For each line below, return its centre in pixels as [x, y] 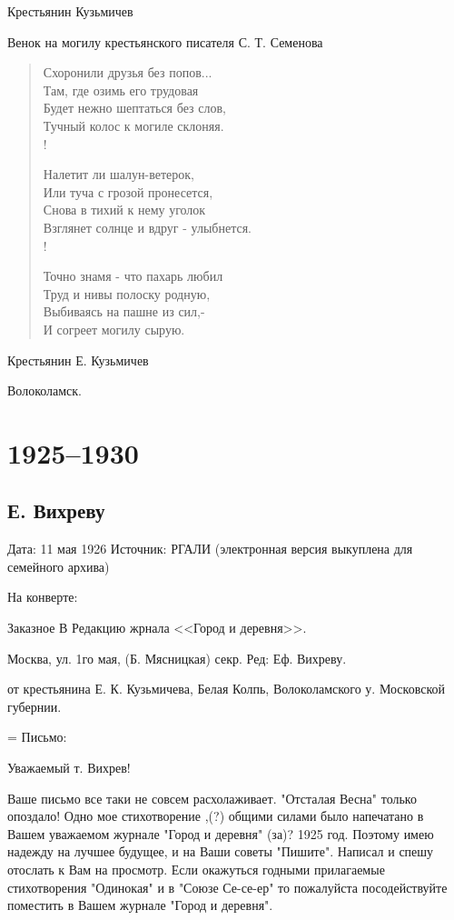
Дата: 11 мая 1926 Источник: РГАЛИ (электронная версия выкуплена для [210, 549]
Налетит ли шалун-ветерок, [119, 174]
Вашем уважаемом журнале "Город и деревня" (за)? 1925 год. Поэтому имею [221, 833]
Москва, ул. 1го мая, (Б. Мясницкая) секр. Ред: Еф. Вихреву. [177, 658]
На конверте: [43, 597]
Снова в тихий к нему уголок [124, 210]
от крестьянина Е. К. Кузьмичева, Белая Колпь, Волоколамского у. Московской [226, 689]
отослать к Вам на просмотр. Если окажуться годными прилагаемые [196, 869]
